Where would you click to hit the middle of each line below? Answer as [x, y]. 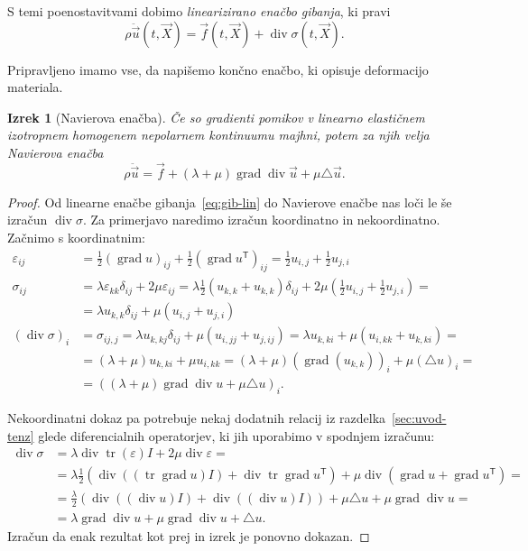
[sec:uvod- [419, 418]
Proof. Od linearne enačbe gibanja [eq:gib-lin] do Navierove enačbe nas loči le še [230, 202]
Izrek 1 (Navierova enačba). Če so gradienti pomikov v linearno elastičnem [216, 117]
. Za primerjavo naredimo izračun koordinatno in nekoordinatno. [261, 220]
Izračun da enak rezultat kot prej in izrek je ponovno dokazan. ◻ [189, 535]
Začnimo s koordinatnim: [76, 237]
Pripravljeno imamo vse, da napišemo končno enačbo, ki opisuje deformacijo [218, 69]
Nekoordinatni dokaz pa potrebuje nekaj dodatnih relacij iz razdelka [197, 418]
